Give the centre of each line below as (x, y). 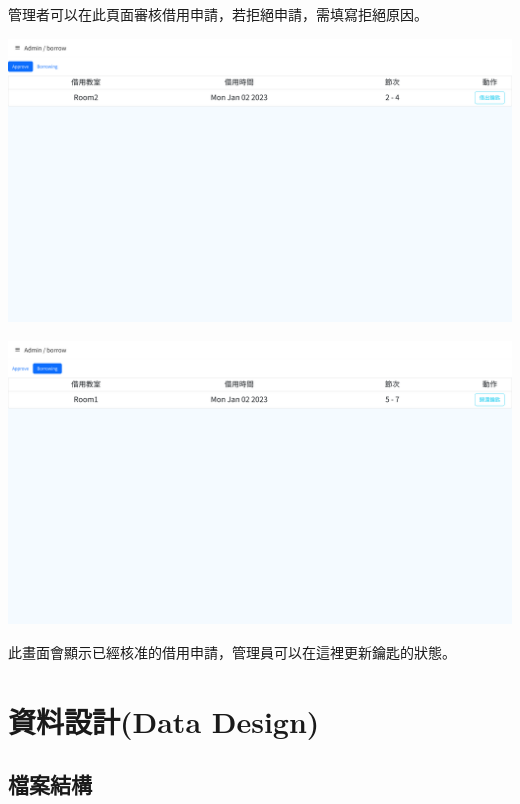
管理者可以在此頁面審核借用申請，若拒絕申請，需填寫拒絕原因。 (218, 14)
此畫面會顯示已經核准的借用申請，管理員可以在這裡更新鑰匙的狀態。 (232, 651)
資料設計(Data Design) (164, 720)
